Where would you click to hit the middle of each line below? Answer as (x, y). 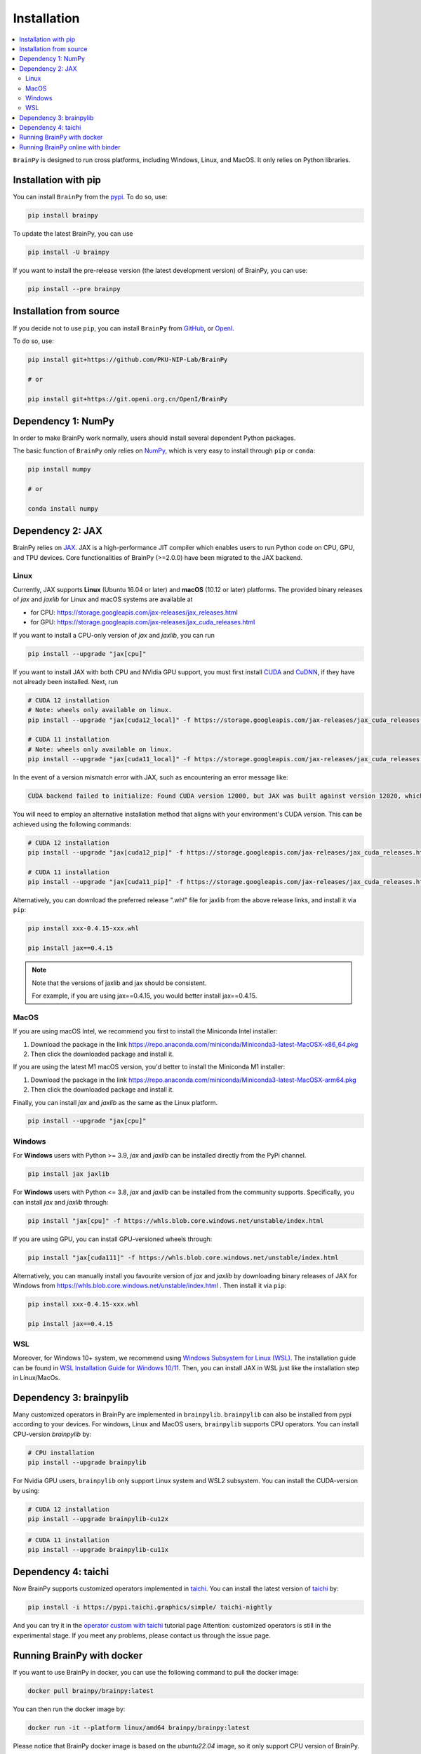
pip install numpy (59, 469)
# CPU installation (61, 1453)
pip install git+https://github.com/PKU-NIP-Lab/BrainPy (128, 359)
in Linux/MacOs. (36, 1378)
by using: (26, 1490)
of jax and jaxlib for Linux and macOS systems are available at (103, 599)
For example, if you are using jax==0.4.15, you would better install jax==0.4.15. (145, 996)
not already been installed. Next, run (66, 681)
